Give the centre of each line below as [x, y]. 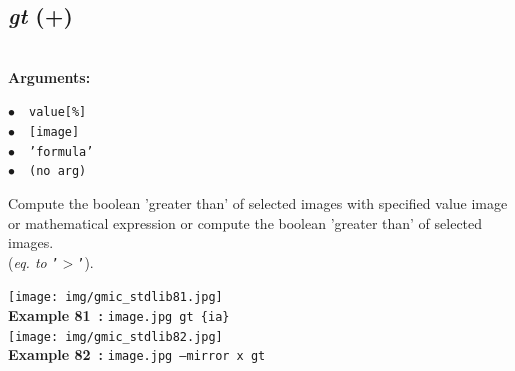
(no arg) [58, 171]
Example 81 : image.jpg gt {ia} [119, 315]
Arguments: [49, 76]
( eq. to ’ [33, 261]
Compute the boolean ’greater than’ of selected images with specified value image [258, 203]
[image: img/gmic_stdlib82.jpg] [115, 336]
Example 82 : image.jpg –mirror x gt [137, 354]
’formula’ [61, 151]
